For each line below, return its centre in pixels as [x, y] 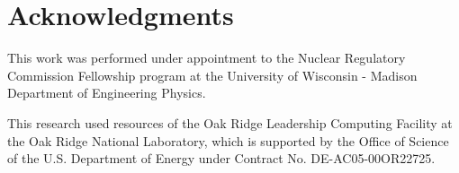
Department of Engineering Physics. [107, 93]
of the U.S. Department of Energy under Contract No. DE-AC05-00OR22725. [221, 158]
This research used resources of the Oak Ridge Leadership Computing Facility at [230, 122]
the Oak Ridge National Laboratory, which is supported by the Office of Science [228, 140]
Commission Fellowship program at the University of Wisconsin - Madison [212, 75]
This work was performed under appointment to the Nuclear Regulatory [207, 58]
